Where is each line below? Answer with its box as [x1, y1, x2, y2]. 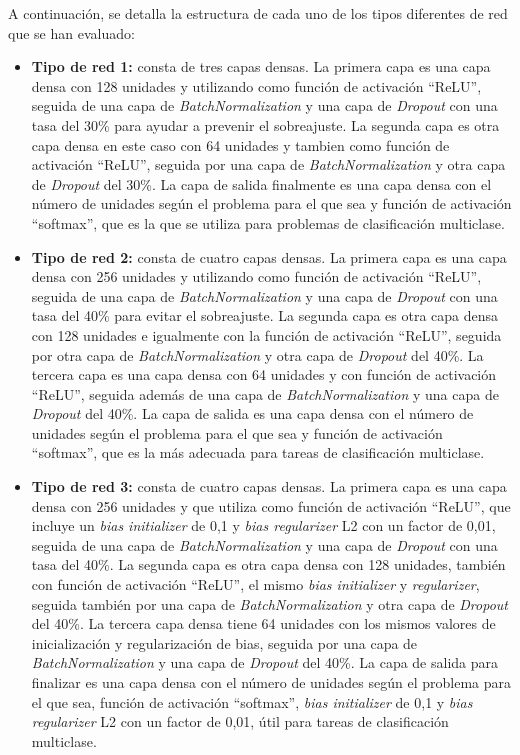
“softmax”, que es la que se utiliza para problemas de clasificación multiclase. [31, 212, 505, 233]
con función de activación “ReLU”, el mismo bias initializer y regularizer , [31, 574, 480, 595]
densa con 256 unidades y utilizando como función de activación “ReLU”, [31, 266, 482, 287]
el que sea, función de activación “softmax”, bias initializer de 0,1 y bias [31, 691, 473, 712]
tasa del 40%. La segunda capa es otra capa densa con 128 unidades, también [31, 554, 506, 575]
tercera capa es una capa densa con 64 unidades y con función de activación [31, 364, 497, 385]
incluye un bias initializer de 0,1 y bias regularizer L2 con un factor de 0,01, [31, 515, 496, 536]
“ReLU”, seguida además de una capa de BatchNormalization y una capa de [31, 383, 499, 404]
